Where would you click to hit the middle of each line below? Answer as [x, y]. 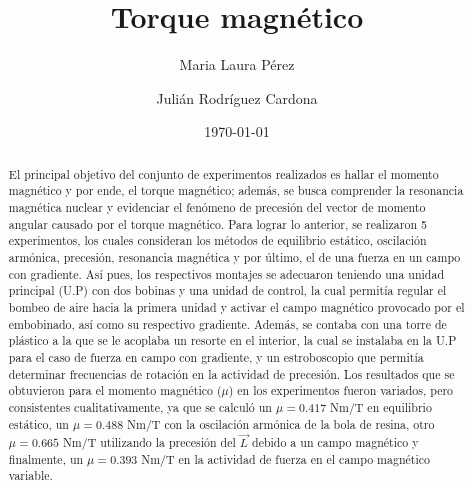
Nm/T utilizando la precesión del [149, 442]
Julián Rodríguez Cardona [237, 97]
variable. [30, 475]
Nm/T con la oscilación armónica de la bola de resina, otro [281, 423]
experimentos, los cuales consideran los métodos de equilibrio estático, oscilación [217, 240]
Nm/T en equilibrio [381, 406]
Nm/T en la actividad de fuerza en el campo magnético [285, 458]
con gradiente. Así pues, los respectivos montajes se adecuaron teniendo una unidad [226, 273]
